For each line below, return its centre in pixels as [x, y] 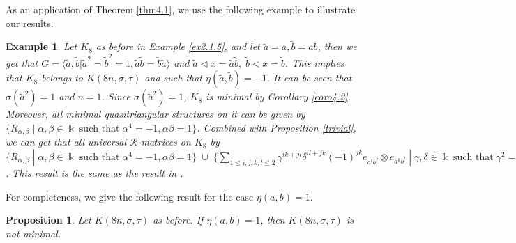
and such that [173, 78]
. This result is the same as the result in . [94, 172]
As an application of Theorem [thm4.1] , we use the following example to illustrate [181, 9]
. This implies [314, 62]
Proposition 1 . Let [48, 220]
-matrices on [164, 142]
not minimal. [33, 233]
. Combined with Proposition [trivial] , [276, 127]
